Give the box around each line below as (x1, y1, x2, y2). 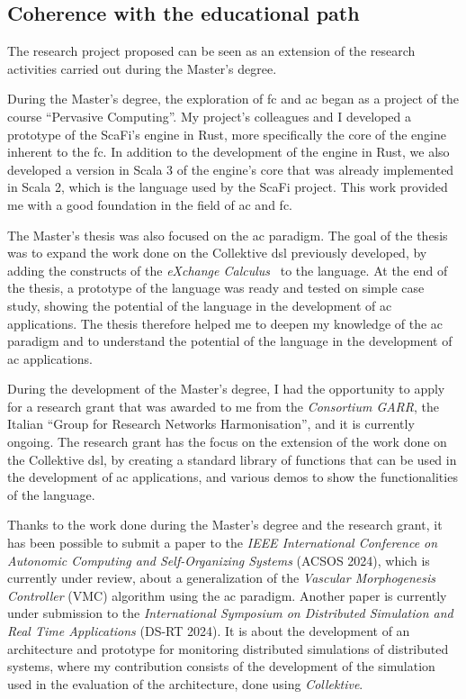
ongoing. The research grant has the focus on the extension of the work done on (7, 432, 447, 451)
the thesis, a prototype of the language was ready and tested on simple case (7, 278, 425, 297)
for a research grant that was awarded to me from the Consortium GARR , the (7, 396, 440, 415)
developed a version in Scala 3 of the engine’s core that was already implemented (7, 159, 454, 178)
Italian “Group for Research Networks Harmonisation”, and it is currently (7, 414, 415, 433)
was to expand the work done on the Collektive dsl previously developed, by (7, 243, 427, 262)
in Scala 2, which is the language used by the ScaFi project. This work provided (7, 177, 448, 196)
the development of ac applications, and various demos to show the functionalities (7, 468, 458, 486)
